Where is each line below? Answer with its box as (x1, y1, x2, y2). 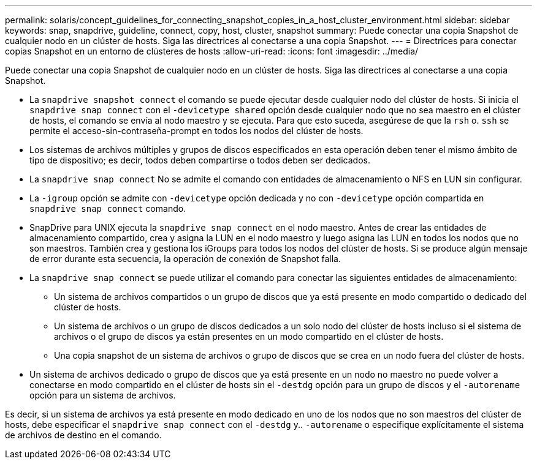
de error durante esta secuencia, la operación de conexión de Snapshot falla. (29, 253, 341, 264)
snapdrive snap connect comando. (29, 203, 186, 214)
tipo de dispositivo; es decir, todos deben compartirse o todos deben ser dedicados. (29, 155, 370, 165)
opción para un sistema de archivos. (29, 390, 176, 400)
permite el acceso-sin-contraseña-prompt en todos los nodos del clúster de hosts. (29, 125, 364, 136)
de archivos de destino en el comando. (5, 430, 162, 440)
